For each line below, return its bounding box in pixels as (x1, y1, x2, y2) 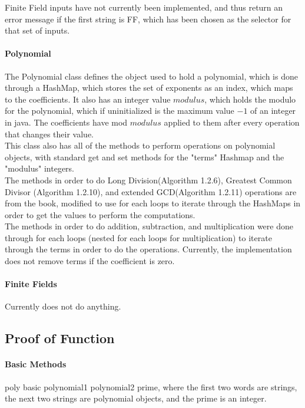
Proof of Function (5, 329, 115, 347)
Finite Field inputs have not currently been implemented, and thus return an (5, 1, 283, 13)
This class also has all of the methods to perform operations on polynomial (5, 139, 276, 152)
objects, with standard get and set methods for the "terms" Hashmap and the (5, 150, 284, 163)
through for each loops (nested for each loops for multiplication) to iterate (5, 231, 272, 244)
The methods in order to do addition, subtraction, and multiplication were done (5, 220, 293, 232)
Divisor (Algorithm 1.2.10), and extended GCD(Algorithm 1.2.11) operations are (5, 185, 297, 198)
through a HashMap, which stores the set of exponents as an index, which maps (5, 81, 293, 94)
